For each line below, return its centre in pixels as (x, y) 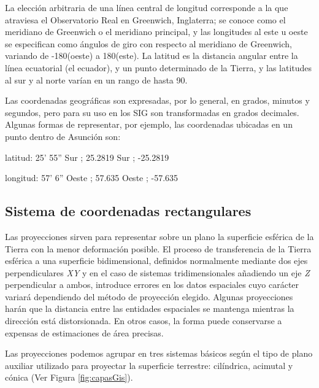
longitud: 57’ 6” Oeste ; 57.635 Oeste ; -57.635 (92, 178)
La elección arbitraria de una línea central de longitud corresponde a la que (147, 7)
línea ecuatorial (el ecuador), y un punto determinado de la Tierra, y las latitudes (159, 67)
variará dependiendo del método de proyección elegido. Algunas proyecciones (149, 296)
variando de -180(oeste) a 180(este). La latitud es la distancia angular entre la (152, 56)
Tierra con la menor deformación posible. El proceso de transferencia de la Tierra (158, 248)
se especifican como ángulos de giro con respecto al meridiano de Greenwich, (148, 43)
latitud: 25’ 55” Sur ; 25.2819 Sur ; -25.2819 (87, 157)
